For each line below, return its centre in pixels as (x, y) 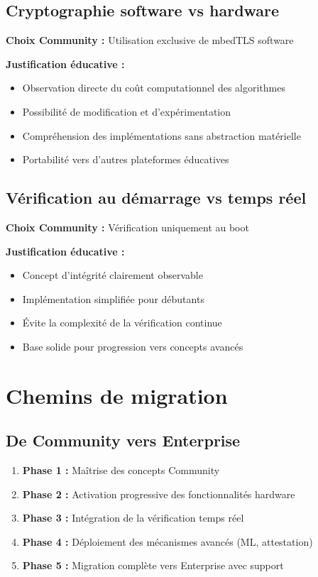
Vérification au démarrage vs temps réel (156, 198)
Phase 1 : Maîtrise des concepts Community (121, 470)
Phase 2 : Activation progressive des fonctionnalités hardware (159, 494)
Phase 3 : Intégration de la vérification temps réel (133, 518)
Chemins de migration (117, 395)
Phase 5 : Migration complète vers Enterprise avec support (153, 565)
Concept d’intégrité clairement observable (113, 275)
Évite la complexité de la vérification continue (122, 323)
